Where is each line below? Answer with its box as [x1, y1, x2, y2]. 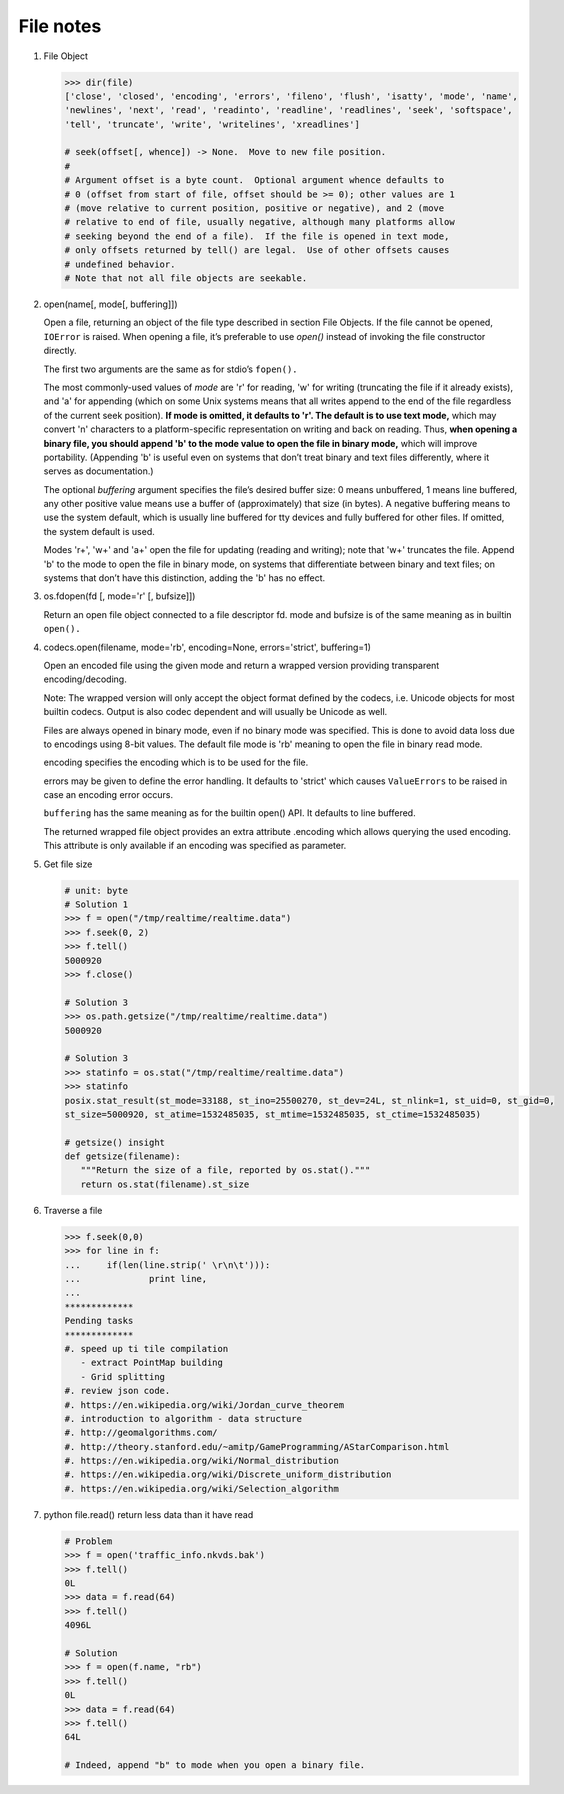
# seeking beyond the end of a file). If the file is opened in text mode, [64, 230, 450, 242]
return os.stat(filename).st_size [80, 1178, 250, 1190]
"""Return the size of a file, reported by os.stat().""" [80, 1165, 371, 1176]
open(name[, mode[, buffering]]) [43, 298, 179, 310]
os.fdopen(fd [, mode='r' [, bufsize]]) [43, 590, 196, 602]
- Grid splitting [80, 1371, 165, 1382]
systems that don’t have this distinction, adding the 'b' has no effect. [43, 572, 326, 584]
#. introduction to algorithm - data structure [64, 1413, 302, 1424]
